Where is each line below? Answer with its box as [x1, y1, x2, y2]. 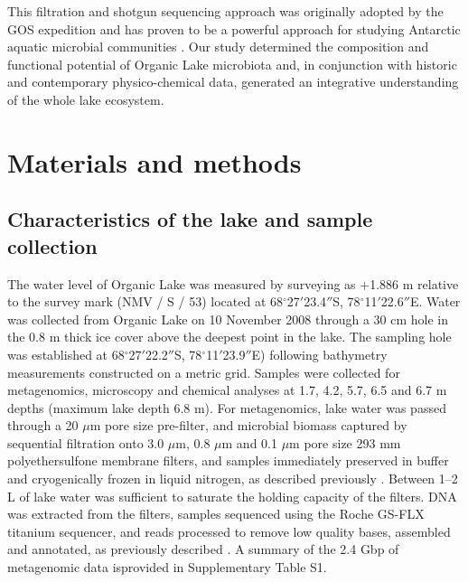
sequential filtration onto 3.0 [7, 433, 164, 452]
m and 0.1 [221, 433, 277, 452]
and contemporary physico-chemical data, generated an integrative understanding [7, 72, 459, 91]
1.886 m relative [370, 274, 459, 293]
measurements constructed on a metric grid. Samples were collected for [7, 362, 400, 381]
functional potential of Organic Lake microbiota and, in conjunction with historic [7, 54, 457, 73]
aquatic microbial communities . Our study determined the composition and [7, 37, 429, 56]
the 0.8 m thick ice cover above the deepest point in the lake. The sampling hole [7, 327, 452, 346]
